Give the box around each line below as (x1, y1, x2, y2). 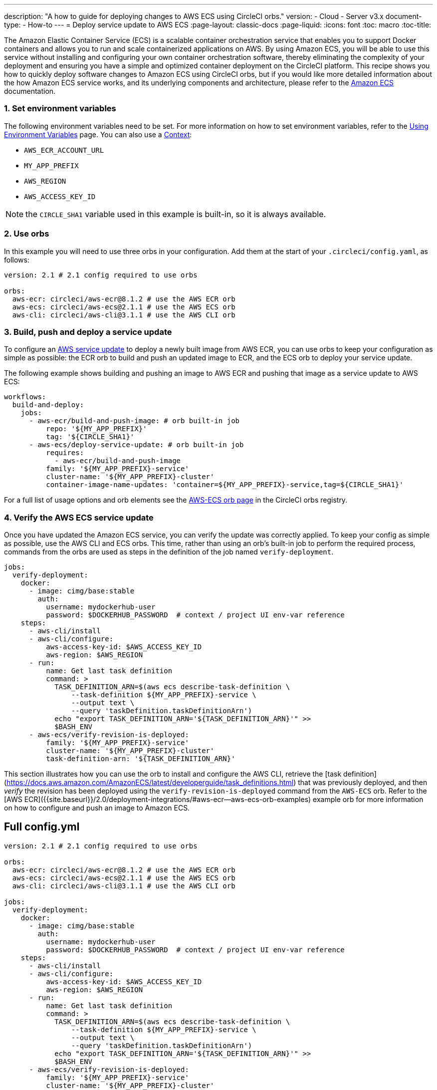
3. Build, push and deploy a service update (4, 326, 172, 337)
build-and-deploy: (12, 401, 84, 409)
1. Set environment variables (4, 103, 116, 114)
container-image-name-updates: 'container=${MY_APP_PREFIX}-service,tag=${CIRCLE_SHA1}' (46, 481, 404, 489)
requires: (46, 449, 84, 457)
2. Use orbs (4, 229, 49, 239)
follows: (4, 255, 29, 264)
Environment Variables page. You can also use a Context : (4, 130, 192, 139)
